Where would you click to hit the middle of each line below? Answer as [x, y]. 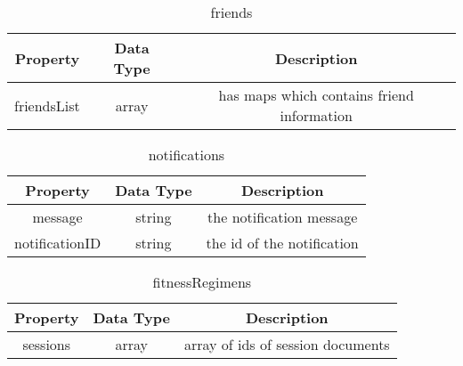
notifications [187, 155]
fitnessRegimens [202, 282]
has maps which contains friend [316, 95]
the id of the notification [282, 243]
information [316, 115]
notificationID [58, 243]
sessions [47, 344]
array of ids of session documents [287, 344]
